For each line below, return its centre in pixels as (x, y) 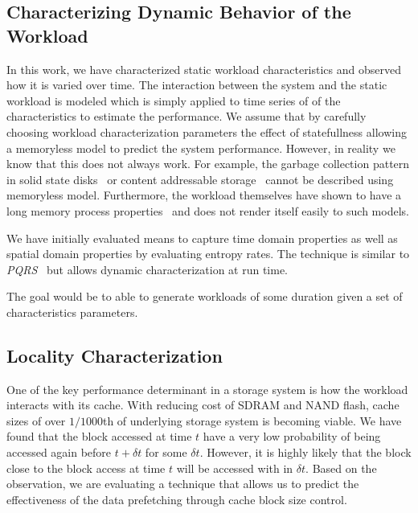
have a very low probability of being (292, 436)
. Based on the (341, 468)
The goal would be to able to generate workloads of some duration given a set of (205, 296)
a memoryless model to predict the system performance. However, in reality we (201, 148)
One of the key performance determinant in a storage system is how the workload (207, 389)
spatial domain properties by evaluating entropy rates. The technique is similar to (208, 254)
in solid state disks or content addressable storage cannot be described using (200, 179)
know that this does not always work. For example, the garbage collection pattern (208, 164)
